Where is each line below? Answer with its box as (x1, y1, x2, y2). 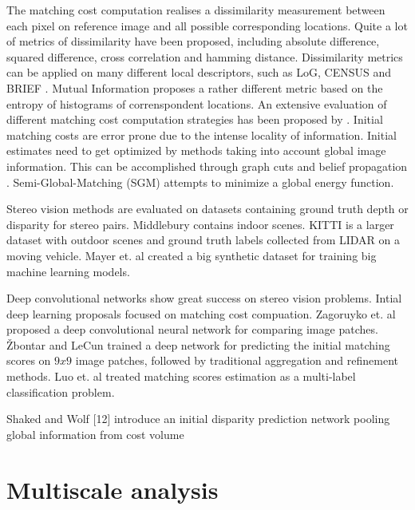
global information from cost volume (6, 425, 184, 442)
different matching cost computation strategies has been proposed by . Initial (6, 111, 383, 128)
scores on (6, 352, 51, 369)
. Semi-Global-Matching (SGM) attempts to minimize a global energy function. (6, 173, 394, 190)
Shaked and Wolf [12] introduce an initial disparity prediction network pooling (6, 410, 390, 427)
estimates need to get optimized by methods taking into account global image (6, 142, 386, 159)
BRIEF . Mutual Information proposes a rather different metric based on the (6, 79, 383, 96)
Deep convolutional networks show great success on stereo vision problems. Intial (6, 290, 402, 306)
